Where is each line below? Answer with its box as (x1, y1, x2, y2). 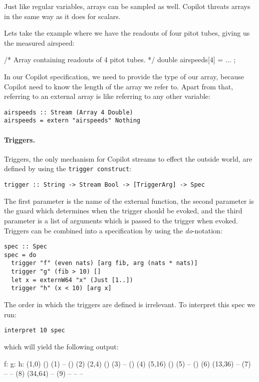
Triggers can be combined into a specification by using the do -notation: (4, 225, 222, 235)
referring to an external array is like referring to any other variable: (4, 91, 210, 101)
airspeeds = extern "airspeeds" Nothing (4, 117, 141, 124)
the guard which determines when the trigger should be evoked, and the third (4, 205, 242, 216)
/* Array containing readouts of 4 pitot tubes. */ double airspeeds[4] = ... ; (4, 54, 236, 65)
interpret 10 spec (4, 327, 65, 334)
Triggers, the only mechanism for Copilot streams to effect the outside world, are (4, 153, 252, 164)
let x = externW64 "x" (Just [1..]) (11, 276, 133, 284)
